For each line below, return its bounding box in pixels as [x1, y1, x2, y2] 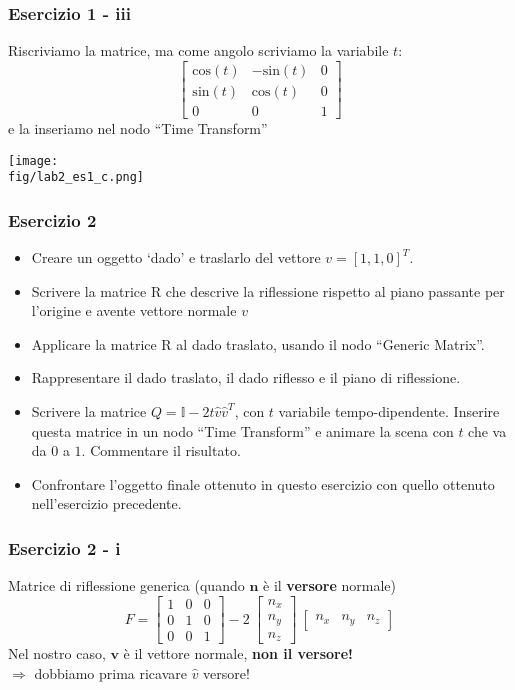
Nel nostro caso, [8, 643, 106, 664]
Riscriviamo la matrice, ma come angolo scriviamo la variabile [8, 40, 389, 61]
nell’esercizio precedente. [31, 493, 182, 514]
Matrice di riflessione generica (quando [8, 575, 245, 596]
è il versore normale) [263, 575, 396, 596]
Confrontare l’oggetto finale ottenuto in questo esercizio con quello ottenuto [31, 473, 495, 494]
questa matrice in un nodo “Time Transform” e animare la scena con [31, 420, 454, 441]
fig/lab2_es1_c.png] [8, 170, 145, 185]
